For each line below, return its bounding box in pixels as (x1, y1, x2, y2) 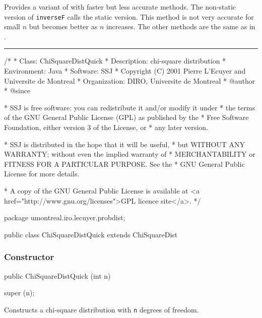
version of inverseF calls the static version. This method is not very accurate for (4, 11, 254, 22)
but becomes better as (29, 21, 98, 32)
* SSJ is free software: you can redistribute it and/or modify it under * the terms (4, 102, 255, 112)
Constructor (4, 250, 54, 263)
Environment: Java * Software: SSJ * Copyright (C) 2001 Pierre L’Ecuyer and (4, 66, 246, 76)
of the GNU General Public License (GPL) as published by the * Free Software (4, 112, 249, 122)
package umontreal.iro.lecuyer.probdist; (4, 212, 125, 223)
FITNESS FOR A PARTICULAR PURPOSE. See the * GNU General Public (4, 158, 245, 169)
